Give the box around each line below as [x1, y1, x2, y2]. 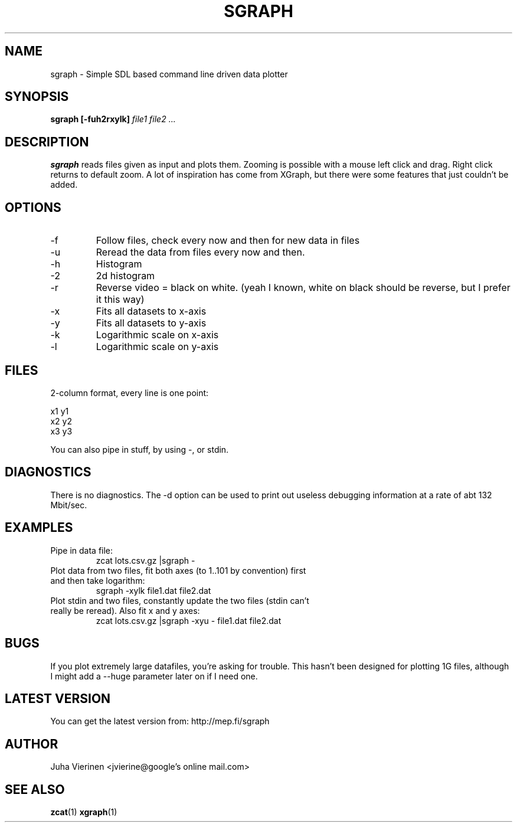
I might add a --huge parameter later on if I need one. [50, 671, 258, 681]
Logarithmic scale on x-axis [96, 329, 219, 341]
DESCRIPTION [5, 134, 89, 149]
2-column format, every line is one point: [50, 387, 209, 398]
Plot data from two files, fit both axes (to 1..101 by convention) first [50, 565, 306, 576]
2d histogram [96, 270, 155, 282]
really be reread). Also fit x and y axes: [50, 605, 200, 616]
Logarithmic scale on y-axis [96, 341, 219, 353]
